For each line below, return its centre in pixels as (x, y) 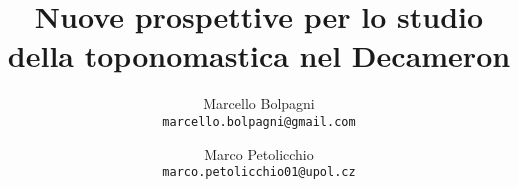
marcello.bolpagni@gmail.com (259, 121)
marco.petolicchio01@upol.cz (259, 172)
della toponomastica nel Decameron (259, 55)
